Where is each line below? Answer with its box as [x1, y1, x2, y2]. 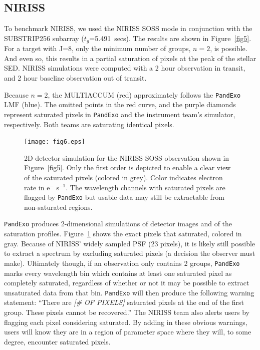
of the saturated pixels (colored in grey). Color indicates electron [24, 172, 223, 182]
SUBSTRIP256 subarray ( [4, 33, 84, 43]
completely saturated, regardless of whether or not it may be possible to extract [4, 277, 249, 288]
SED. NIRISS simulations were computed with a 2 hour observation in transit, [4, 63, 245, 73]
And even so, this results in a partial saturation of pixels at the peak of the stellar [4, 53, 256, 63]
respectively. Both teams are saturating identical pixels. [4, 119, 174, 129]
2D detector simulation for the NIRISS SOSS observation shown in [24, 152, 229, 163]
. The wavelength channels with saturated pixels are [66, 182, 225, 192]
